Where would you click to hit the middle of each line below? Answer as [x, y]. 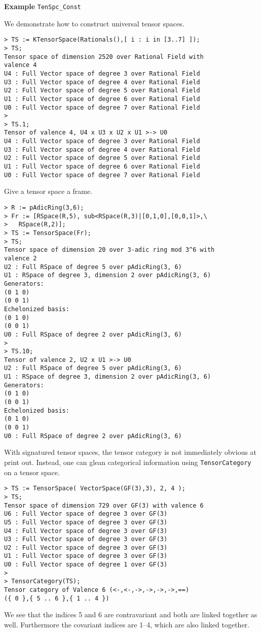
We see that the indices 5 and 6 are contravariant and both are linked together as [131, 614]
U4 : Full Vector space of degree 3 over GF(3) [86, 531]
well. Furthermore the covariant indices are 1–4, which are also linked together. [127, 624]
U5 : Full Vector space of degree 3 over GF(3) [86, 522]
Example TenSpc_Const [43, 6]
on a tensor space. [32, 472]
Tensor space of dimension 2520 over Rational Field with [104, 57]
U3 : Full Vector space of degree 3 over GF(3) [86, 539]
